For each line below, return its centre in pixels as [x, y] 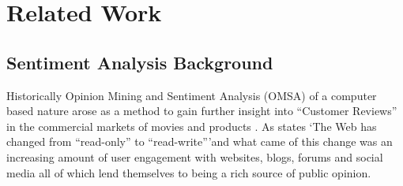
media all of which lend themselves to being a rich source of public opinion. [189, 172]
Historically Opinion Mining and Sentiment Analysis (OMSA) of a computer [192, 95]
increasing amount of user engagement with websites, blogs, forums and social [195, 156]
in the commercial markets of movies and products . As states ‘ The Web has [192, 126]
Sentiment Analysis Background [140, 62]
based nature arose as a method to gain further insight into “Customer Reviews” [202, 111]
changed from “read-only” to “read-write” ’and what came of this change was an [200, 141]
